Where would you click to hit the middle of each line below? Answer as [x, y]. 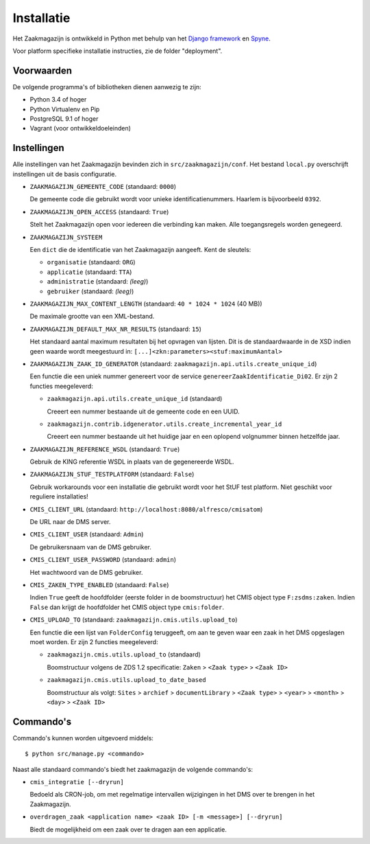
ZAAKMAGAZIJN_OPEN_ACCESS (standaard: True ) [99, 212]
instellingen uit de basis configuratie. [64, 174]
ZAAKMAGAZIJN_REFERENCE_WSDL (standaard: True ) [105, 449]
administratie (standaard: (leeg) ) [98, 282]
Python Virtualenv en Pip [65, 109]
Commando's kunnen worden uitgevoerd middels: [83, 738]
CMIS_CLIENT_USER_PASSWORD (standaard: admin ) [103, 560]
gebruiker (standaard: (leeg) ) [90, 291]
